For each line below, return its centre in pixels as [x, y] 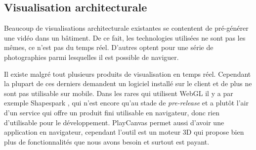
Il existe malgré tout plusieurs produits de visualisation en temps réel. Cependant [128, 74]
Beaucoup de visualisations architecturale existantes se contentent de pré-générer [126, 28]
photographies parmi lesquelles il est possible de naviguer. [91, 57]
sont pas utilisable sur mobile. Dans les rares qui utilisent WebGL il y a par [119, 93]
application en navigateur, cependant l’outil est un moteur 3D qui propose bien [124, 132]
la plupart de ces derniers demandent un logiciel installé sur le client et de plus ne [128, 83]
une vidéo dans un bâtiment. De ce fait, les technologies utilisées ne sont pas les [125, 37]
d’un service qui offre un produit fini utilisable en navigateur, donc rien [112, 112]
